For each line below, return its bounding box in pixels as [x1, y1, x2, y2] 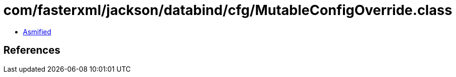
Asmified [23, 27, 52, 36]
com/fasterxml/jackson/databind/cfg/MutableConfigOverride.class [3, 2, 453, 18]
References [3, 44, 60, 57]
